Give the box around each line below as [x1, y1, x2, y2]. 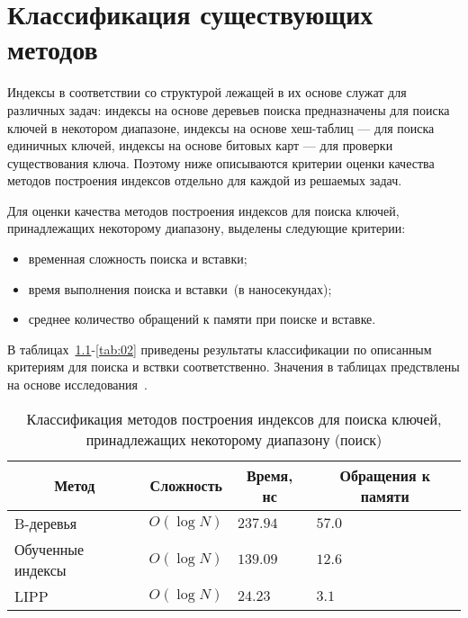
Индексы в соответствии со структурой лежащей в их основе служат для [7, 83, 407, 102]
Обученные [14, 538, 85, 560]
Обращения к [339, 464, 430, 486]
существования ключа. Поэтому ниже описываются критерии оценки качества [7, 153, 435, 172]
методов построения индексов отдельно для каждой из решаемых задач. [7, 171, 402, 190]
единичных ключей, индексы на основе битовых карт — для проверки [7, 136, 393, 155]
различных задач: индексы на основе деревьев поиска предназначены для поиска [7, 100, 450, 119]
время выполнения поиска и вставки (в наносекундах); [28, 279, 332, 298]
